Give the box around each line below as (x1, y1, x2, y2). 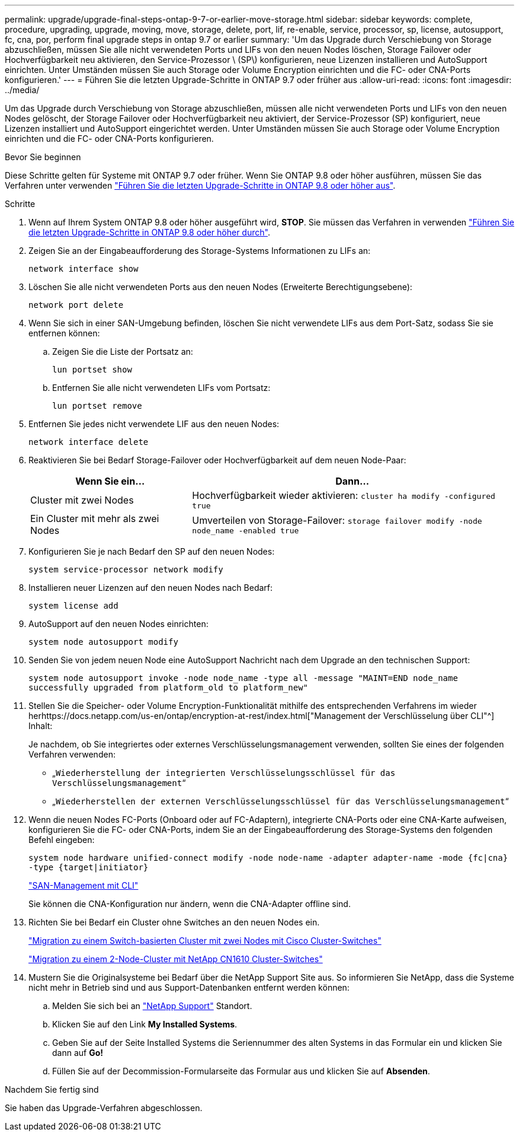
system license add (28, 601, 118, 610)
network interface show (28, 264, 139, 273)
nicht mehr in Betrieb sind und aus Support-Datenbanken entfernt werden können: (28, 982, 350, 992)
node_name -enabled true (192, 526, 299, 535)
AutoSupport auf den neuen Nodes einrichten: (28, 619, 209, 629)
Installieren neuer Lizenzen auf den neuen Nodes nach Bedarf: (28, 583, 273, 593)
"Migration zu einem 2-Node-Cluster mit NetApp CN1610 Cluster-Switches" (28, 954, 323, 964)
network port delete (28, 300, 124, 310)
